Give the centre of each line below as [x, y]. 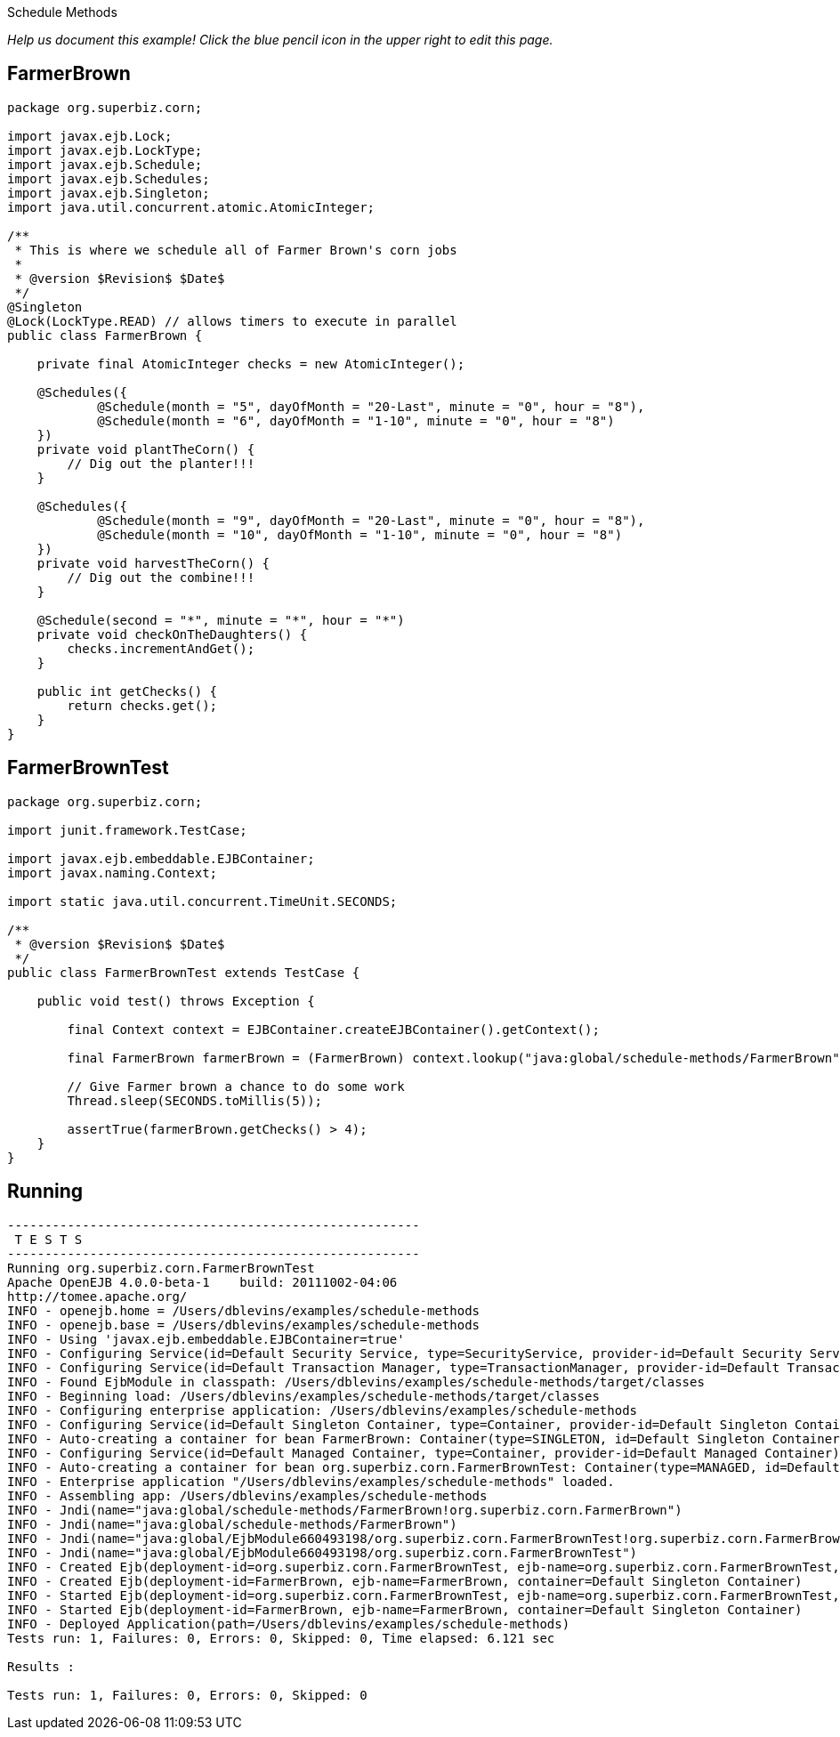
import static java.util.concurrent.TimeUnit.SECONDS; [202, 901]
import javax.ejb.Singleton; [109, 193]
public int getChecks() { [127, 691]
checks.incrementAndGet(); [161, 648]
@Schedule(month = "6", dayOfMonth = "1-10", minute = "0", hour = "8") [356, 420]
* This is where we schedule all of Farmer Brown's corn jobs [236, 250]
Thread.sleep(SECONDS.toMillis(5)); [195, 1100]
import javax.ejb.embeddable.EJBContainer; [161, 858]
